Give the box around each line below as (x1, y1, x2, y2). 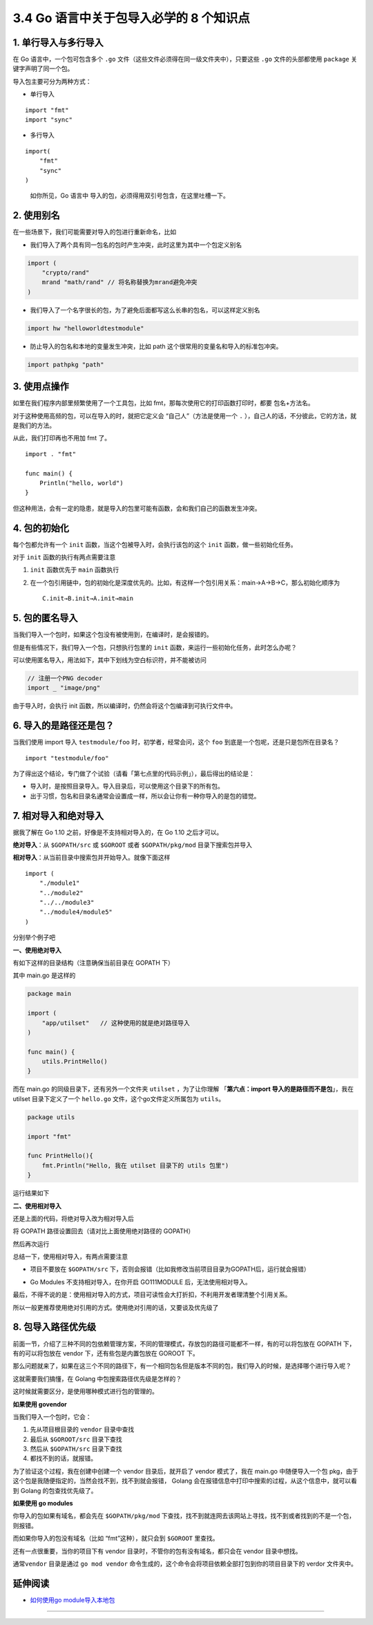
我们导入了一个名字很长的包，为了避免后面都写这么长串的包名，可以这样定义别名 (30, 306, 260, 314)
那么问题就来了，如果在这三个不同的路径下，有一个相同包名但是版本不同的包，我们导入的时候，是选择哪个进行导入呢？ (12, 1362, 352, 1370)
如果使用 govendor (12, 1400, 67, 1408)
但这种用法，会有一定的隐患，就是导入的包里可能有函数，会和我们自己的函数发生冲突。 (12, 504, 261, 512)
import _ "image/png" (27, 684, 101, 692)
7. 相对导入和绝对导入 (12, 809, 104, 822)
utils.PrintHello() (41, 1058, 108, 1066)
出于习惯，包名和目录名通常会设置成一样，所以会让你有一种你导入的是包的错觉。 (30, 791, 260, 800)
